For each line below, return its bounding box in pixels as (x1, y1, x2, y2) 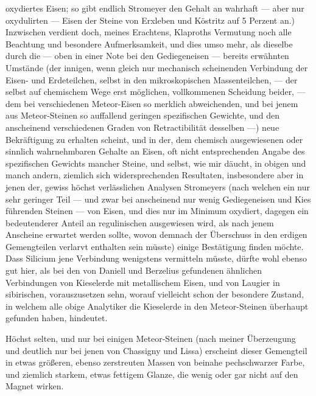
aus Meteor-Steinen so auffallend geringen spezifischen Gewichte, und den (5, 109, 280, 122)
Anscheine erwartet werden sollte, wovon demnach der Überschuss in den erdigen (5, 228, 307, 241)
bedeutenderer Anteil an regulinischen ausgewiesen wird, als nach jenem (5, 216, 274, 229)
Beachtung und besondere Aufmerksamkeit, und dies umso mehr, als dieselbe (5, 37, 293, 50)
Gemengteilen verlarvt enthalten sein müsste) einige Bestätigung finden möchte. (5, 240, 304, 252)
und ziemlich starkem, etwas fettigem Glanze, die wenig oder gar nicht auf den (5, 367, 298, 380)
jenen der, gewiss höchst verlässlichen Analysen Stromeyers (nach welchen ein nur (5, 180, 311, 193)
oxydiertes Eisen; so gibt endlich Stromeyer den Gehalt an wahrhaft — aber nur (5, 2, 304, 14)
